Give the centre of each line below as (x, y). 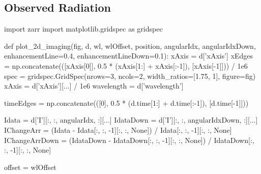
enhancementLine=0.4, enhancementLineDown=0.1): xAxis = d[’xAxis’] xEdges (129, 56)
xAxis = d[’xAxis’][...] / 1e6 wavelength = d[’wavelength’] (94, 86)
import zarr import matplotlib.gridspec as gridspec (83, 29)
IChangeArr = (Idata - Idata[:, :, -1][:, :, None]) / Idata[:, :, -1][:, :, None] (118, 129)
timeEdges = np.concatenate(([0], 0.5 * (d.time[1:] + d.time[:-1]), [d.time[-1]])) (126, 103)
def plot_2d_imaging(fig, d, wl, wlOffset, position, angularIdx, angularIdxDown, (130, 46)
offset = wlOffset (30, 167)
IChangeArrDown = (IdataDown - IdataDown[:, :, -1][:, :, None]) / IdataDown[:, (129, 140)
